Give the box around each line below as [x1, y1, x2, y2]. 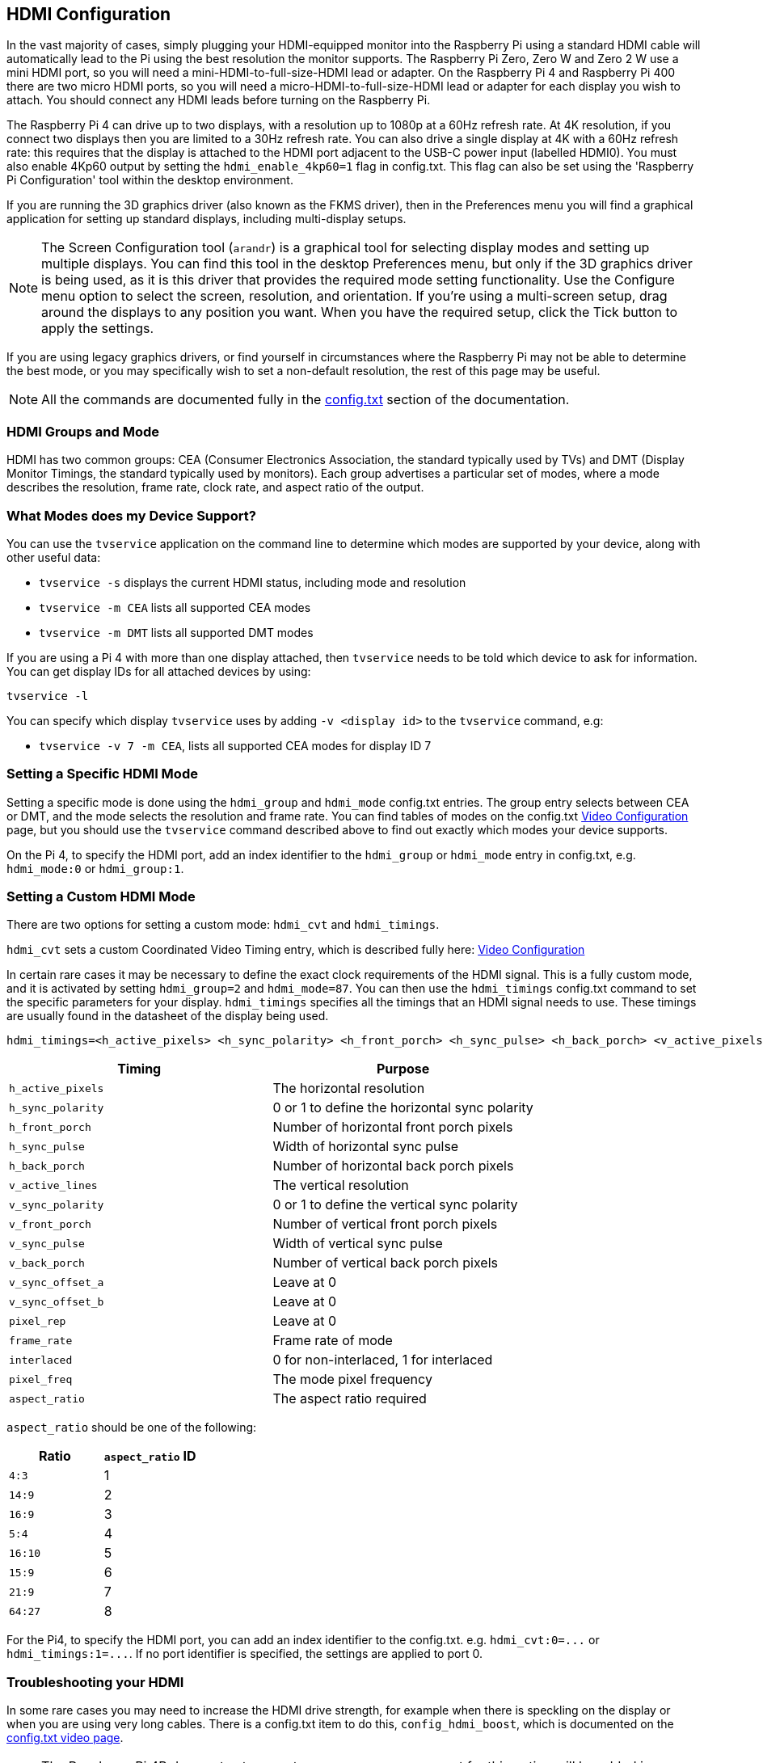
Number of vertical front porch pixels [272, 1216, 498, 1233]
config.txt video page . [6, 1731, 124, 1745]
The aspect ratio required [272, 1390, 427, 1407]
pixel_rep [9, 1314, 66, 1327]
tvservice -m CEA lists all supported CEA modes [39, 600, 311, 614]
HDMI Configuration [6, 4, 171, 24]
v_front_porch [9, 1217, 91, 1230]
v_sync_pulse [9, 1237, 85, 1250]
